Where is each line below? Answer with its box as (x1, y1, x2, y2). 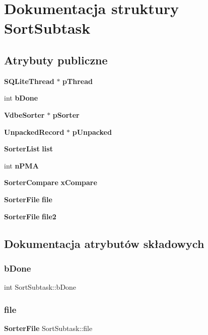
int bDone (4, 93, 38, 103)
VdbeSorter (4, 109, 45, 120)
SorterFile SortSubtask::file (4, 322, 93, 333)
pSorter (52, 109, 80, 120)
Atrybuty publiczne (4, 52, 108, 67)
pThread (62, 75, 93, 86)
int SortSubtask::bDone (4, 282, 77, 292)
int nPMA (4, 160, 39, 171)
